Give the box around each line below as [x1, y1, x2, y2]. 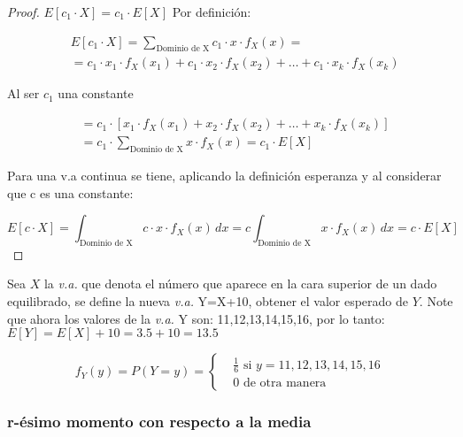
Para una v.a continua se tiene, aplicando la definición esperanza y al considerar [7, 165, 442, 184]
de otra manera [243, 377, 327, 390]
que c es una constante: [7, 183, 134, 202]
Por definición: [172, 3, 251, 20]
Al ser [7, 84, 40, 103]
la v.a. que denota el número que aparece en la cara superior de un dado [43, 274, 437, 293]
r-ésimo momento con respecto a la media [7, 410, 312, 433]
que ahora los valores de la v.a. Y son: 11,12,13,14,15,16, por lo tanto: [7, 309, 385, 327]
